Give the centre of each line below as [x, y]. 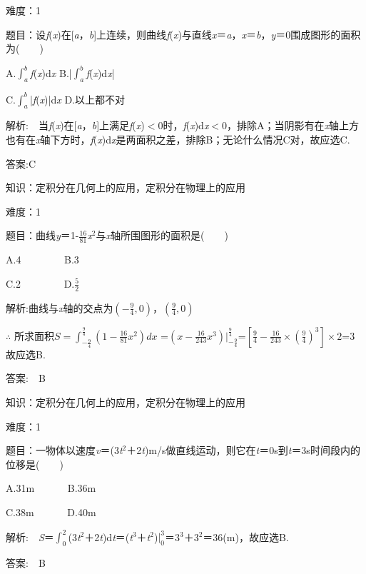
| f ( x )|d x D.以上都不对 [77, 99]
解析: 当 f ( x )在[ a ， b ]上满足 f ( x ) [75, 125]
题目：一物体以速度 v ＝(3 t [64, 450]
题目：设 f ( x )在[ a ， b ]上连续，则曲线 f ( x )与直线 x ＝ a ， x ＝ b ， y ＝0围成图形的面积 [183, 34]
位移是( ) [35, 464]
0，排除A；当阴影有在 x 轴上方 [291, 125]
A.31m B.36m [51, 488]
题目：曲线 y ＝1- [42, 235]
